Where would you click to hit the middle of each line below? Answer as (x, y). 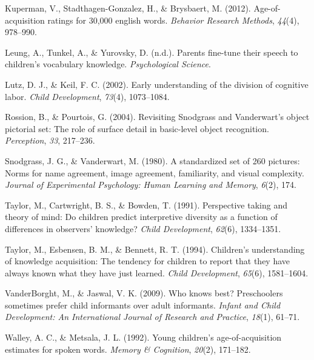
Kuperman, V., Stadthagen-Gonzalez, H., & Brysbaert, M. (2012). (128, 8)
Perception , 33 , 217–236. (50, 140)
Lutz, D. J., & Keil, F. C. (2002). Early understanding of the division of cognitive (157, 84)
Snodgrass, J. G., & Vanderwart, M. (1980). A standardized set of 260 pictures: (152, 160)
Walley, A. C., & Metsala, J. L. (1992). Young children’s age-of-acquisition (143, 337)
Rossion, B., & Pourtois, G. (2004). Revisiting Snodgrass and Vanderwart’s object (157, 117)
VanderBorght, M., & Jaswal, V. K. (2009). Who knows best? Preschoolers (144, 293)
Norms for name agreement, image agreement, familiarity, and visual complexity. (155, 172)
